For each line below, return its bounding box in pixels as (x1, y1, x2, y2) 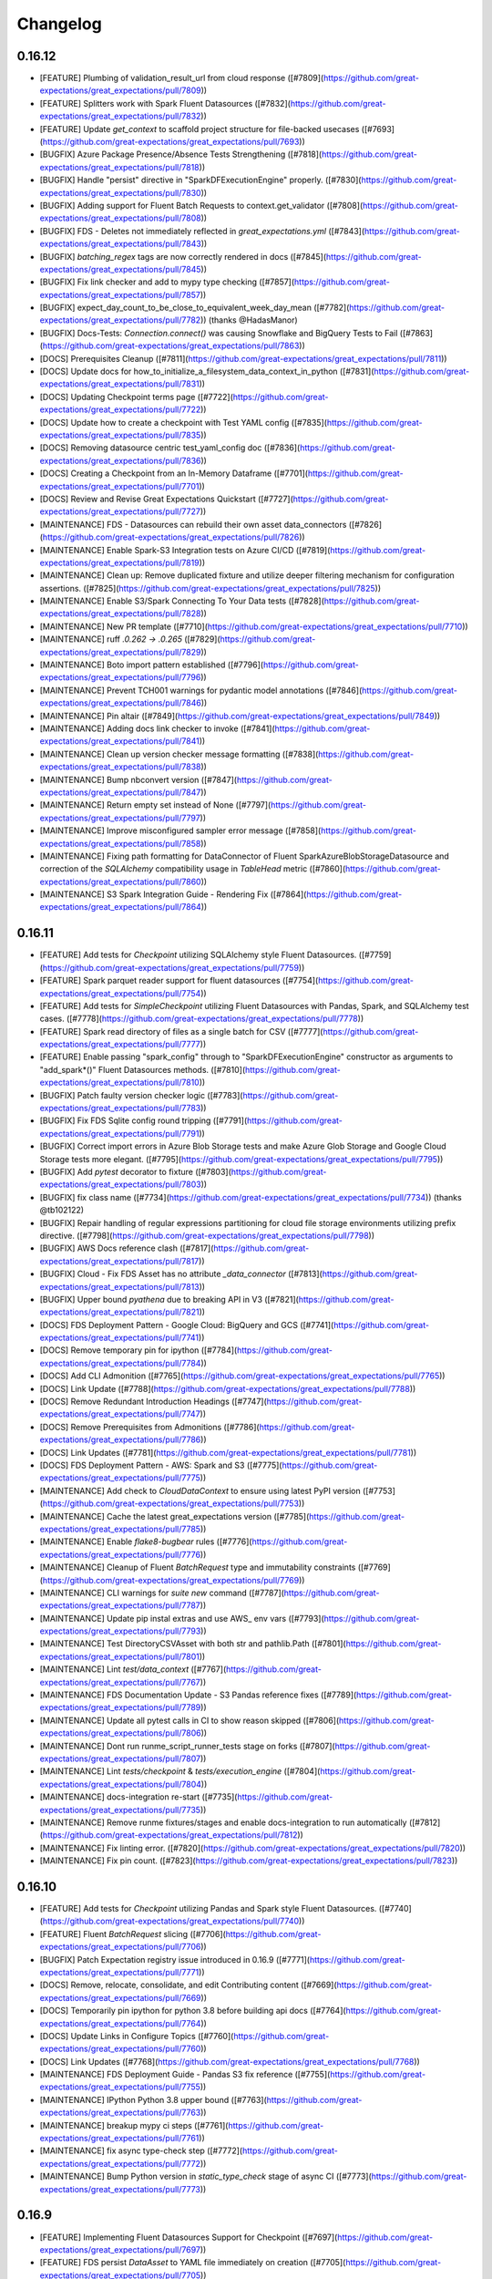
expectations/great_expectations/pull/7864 (39, 902, 202, 913)
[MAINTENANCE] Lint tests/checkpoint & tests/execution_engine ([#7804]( (39, 1766, 321, 1777)
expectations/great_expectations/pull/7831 (39, 378, 200, 389)
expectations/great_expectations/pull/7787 (39, 1600, 200, 1611)
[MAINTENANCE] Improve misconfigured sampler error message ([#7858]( (39, 825, 322, 836)
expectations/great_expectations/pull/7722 (39, 404, 201, 415)
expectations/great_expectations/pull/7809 (39, 85, 201, 96)
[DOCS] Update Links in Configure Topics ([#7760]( (39, 2030, 234, 2041)
